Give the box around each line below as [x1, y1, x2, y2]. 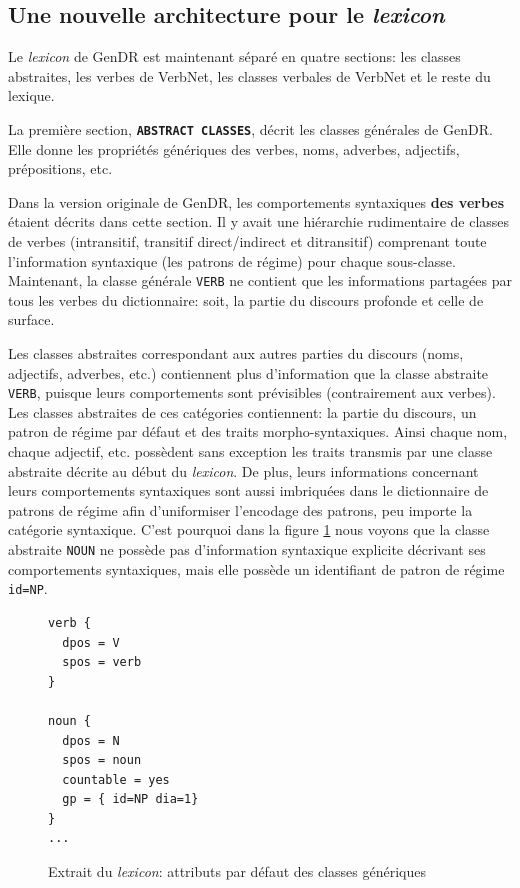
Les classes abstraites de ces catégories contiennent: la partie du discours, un [8, 401, 477, 422]
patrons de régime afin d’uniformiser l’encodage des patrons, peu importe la [8, 499, 473, 520]
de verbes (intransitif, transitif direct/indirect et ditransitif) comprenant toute [8, 231, 487, 252]
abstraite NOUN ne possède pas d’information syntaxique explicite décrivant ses [8, 539, 486, 560]
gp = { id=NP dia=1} [62, 792, 199, 807]
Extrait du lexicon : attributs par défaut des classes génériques [48, 861, 427, 882]
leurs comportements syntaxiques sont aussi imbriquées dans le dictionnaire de [8, 480, 489, 501]
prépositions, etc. [8, 158, 113, 179]
